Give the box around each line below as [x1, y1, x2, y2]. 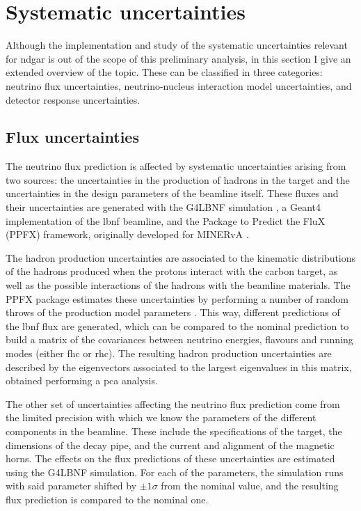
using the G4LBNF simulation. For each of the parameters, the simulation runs [6, 464, 344, 479]
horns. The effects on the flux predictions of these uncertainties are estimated [6, 451, 335, 466]
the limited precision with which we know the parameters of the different [6, 410, 316, 425]
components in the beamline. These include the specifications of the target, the [6, 423, 342, 438]
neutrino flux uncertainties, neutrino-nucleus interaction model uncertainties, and [6, 78, 352, 93]
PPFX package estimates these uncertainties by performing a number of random [6, 291, 349, 306]
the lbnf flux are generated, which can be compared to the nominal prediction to [6, 318, 349, 333]
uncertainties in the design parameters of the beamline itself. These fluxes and [6, 186, 339, 201]
